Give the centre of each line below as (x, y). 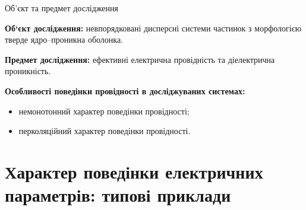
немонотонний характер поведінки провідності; (104, 111)
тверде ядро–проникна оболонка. (64, 39)
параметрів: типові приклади (118, 195)
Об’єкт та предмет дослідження (62, 8)
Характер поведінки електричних (134, 171)
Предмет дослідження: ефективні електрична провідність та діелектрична (140, 59)
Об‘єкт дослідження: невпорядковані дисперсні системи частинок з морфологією (153, 28)
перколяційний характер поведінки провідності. (105, 131)
